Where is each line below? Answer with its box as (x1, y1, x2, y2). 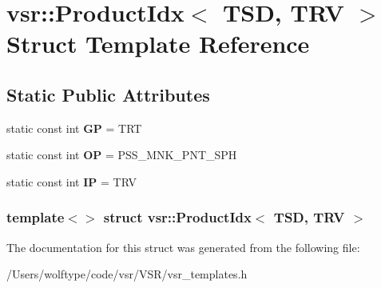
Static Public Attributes (6, 82, 210, 106)
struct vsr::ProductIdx (103, 207, 252, 227)
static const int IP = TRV (6, 173, 137, 190)
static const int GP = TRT (6, 119, 142, 136)
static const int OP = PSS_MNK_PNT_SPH (6, 146, 237, 163)
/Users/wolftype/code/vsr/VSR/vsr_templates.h (6, 266, 248, 282)
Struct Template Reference (6, 27, 310, 60)
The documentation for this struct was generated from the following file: (6, 238, 360, 255)
